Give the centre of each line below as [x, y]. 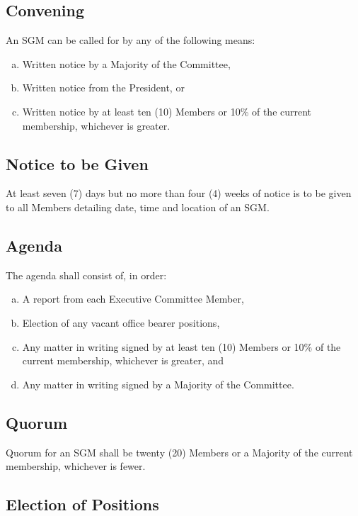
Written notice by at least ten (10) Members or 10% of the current [167, 111]
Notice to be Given [77, 163]
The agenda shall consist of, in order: [86, 275]
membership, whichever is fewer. [76, 466]
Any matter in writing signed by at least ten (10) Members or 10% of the [181, 346]
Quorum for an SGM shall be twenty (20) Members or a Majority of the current [179, 452]
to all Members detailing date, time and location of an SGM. [138, 207]
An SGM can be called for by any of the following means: [131, 40]
